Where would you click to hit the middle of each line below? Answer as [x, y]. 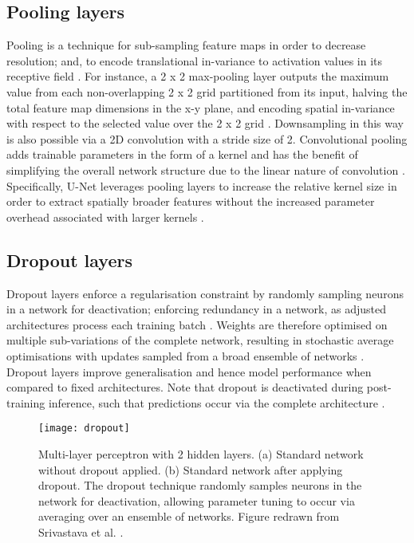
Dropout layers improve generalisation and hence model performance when [189, 371]
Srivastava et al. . [81, 531]
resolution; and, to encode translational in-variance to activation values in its [195, 60]
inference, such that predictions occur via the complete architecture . [217, 402]
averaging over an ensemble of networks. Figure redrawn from [189, 516]
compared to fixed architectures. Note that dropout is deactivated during [185, 387]
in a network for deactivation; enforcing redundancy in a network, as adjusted [196, 309]
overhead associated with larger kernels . [105, 216]
